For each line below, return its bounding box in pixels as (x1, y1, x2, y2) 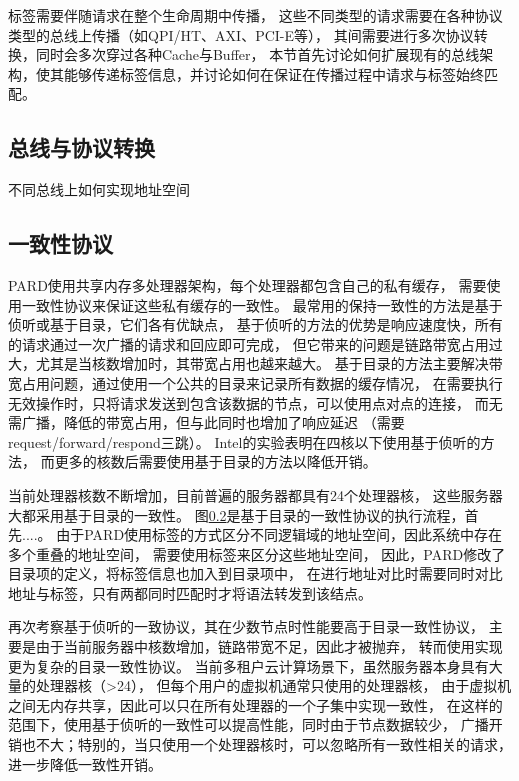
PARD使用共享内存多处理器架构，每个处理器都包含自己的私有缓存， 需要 (8, 274, 487, 295)
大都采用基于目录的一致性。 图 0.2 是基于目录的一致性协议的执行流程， (8, 504, 465, 525)
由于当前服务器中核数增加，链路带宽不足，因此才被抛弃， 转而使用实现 (35, 636, 503, 657)
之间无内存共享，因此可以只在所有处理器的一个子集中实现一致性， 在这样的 (8, 694, 503, 715)
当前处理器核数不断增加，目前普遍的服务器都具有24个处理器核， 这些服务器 (8, 484, 503, 505)
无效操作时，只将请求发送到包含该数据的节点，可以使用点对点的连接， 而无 (8, 392, 503, 413)
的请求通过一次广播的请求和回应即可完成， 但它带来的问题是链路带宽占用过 (8, 333, 503, 354)
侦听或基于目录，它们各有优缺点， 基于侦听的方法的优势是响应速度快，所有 (8, 314, 503, 335)
